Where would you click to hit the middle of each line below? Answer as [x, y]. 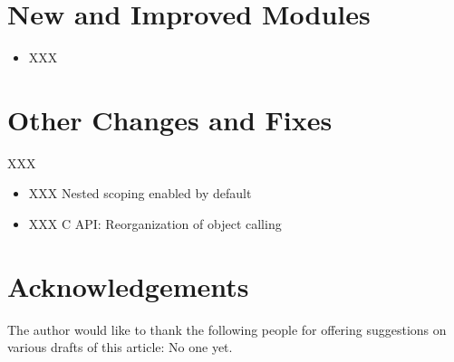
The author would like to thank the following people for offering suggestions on [227, 329]
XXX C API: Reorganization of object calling [155, 224]
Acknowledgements [128, 286]
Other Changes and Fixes [170, 119]
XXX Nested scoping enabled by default [140, 193]
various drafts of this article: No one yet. [120, 347]
